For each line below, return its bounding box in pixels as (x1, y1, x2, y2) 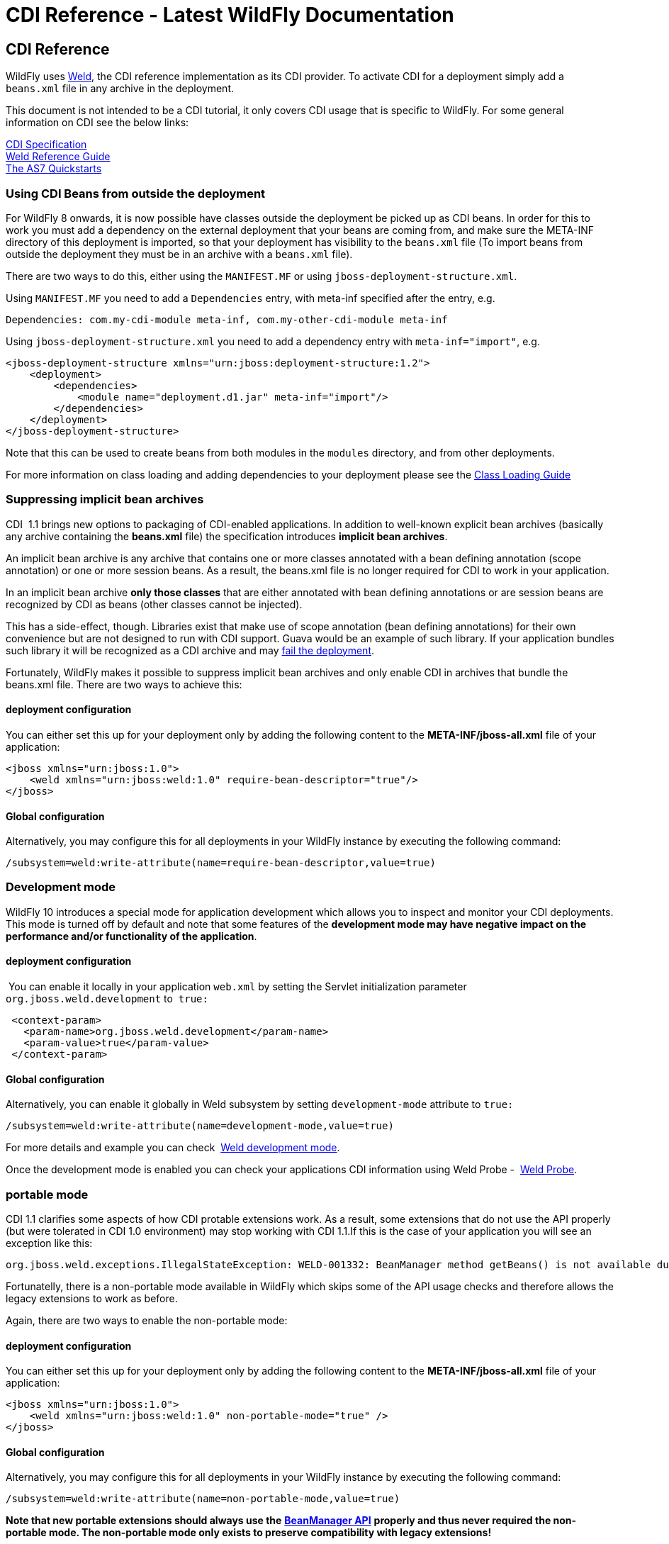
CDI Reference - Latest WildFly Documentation (6, 3, 454, 27)
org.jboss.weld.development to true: (6, 992, 208, 1005)
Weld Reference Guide (6, 150, 111, 163)
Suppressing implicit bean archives (6, 492, 204, 507)
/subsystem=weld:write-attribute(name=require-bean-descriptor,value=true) (6, 857, 436, 869)
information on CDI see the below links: (6, 116, 189, 129)
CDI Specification (6, 138, 87, 151)
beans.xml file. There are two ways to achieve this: (6, 678, 242, 690)
